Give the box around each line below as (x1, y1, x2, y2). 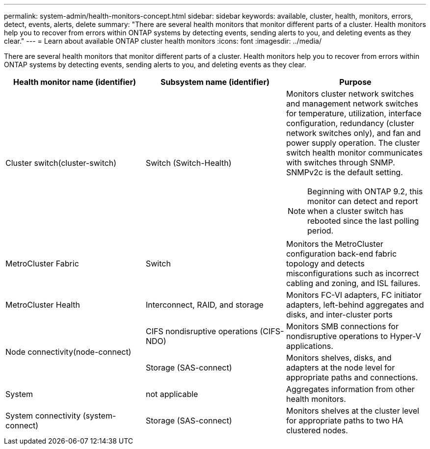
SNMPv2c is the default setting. (286, 167, 403, 177)
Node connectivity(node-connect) (5, 347, 132, 357)
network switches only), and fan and (286, 128, 421, 138)
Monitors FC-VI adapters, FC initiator (286, 290, 422, 300)
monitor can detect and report (307, 196, 418, 206)
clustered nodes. (286, 425, 348, 435)
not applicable (145, 389, 198, 399)
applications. (286, 341, 333, 351)
